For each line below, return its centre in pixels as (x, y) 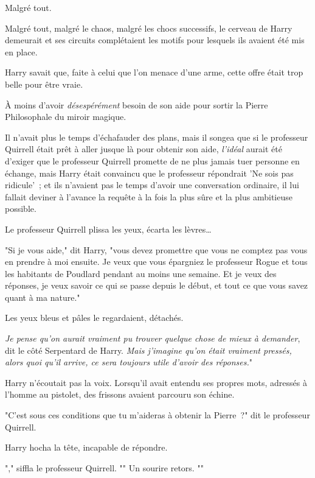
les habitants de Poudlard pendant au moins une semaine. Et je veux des (141, 273)
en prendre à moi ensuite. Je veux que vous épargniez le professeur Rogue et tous (156, 262)
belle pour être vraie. (44, 84)
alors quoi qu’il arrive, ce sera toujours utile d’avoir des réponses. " (129, 362)
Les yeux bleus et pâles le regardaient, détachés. (94, 318)
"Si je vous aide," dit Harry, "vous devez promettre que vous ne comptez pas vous (156, 249)
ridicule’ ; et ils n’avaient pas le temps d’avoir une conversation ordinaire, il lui (152, 185)
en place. (21, 51)
